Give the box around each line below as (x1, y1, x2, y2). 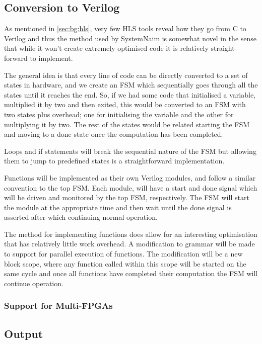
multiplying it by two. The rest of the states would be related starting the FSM (4, 119, 250, 129)
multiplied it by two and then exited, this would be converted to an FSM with (4, 99, 246, 110)
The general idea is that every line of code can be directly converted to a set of (4, 69, 248, 80)
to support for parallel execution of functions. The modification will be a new (4, 248, 243, 259)
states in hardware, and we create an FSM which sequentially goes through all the (4, 79, 258, 90)
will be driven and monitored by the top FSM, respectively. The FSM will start (4, 192, 249, 203)
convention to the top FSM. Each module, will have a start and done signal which (4, 182, 257, 193)
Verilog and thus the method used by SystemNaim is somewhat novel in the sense (4, 33, 257, 43)
